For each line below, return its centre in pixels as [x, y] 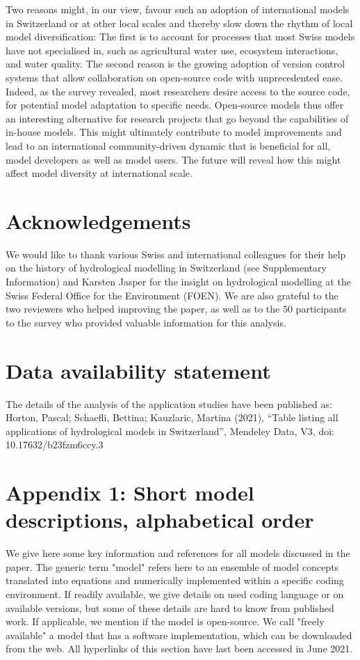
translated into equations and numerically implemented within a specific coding [175, 580]
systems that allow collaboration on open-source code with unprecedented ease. [174, 77]
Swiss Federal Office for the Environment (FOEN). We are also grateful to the [172, 295]
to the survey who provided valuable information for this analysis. [146, 322]
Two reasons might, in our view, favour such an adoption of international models [178, 9]
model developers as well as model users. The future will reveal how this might [173, 159]
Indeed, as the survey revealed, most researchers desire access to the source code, [178, 91]
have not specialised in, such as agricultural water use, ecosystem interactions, [172, 50]
